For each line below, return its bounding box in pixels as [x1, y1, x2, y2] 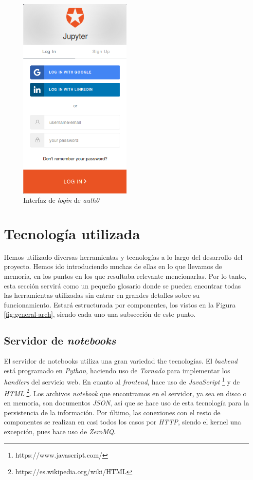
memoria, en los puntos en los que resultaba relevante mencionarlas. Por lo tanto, [4, 271, 247, 281]
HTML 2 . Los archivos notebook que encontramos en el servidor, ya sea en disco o [4, 386, 247, 398]
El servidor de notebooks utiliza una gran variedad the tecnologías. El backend [4, 356, 238, 366]
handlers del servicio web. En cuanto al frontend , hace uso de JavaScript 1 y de [4, 375, 240, 387]
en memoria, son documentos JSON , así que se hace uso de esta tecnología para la [4, 397, 249, 407]
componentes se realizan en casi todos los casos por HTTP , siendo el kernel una [4, 417, 241, 427]
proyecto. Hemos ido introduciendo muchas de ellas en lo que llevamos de [4, 261, 222, 271]
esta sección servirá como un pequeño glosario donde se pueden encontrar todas [4, 280, 241, 290]
